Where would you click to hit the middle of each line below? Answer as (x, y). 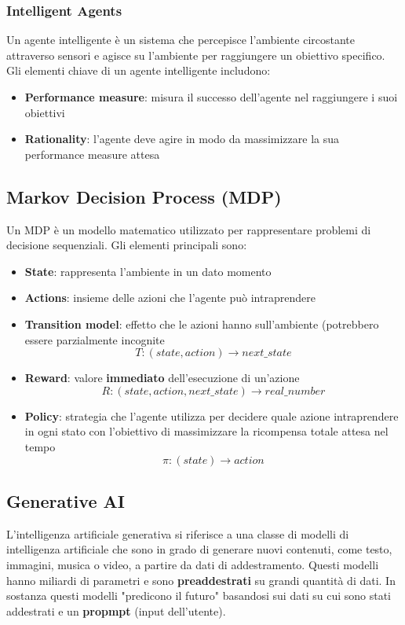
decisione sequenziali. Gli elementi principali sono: (127, 245)
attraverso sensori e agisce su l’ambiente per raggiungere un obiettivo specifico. (196, 55)
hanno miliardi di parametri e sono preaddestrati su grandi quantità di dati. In (201, 580)
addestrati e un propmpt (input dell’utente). (116, 610)
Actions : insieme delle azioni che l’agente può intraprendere (170, 298)
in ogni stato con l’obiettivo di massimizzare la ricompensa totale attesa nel (206, 431)
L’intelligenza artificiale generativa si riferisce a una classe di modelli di (178, 533)
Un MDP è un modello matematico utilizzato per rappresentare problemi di (189, 229)
